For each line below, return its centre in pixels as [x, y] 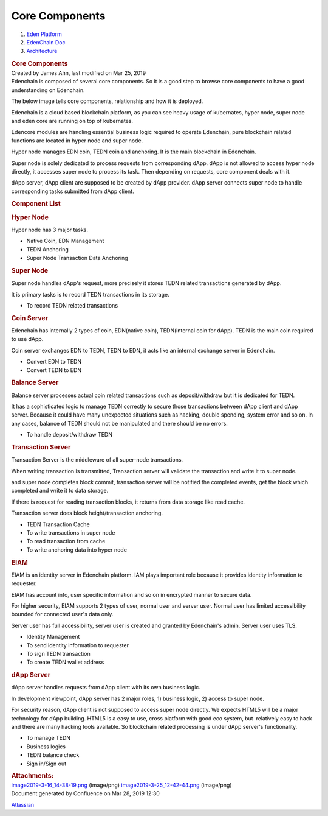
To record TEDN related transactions [72, 305]
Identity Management [53, 637]
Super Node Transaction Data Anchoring [77, 258]
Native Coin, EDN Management [65, 241]
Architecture [42, 51]
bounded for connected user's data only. [62, 614]
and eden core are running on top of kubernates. [72, 121]
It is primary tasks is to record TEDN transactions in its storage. [90, 294]
